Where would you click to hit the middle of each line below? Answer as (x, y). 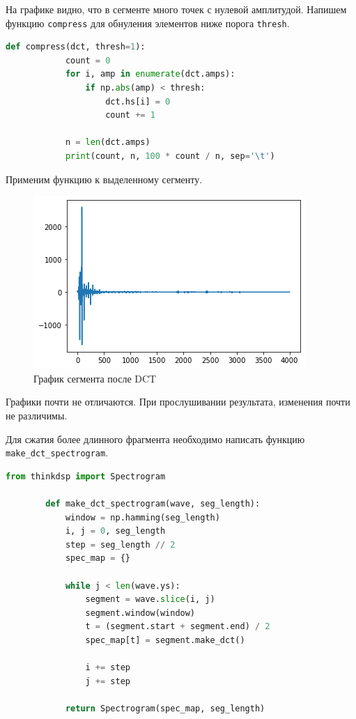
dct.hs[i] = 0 (138, 101)
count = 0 (88, 60)
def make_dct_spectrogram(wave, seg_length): (153, 504)
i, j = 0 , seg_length (115, 531)
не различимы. (37, 415)
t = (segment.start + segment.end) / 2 (178, 627)
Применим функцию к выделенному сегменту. (104, 179)
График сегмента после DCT (95, 378)
